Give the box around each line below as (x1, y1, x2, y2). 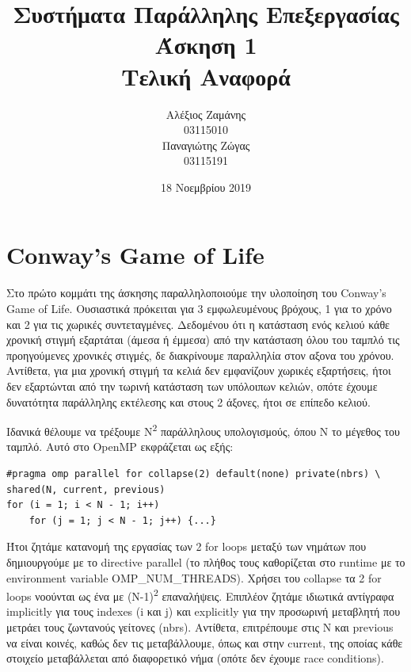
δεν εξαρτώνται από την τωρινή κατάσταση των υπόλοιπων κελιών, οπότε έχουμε (6, 377, 378, 394)
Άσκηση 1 (154, 29, 257, 61)
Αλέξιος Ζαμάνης (166, 105, 246, 122)
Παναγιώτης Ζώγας (162, 136, 250, 153)
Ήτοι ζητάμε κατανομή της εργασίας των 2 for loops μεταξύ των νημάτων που (6, 538, 367, 555)
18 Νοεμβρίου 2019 (160, 178, 252, 195)
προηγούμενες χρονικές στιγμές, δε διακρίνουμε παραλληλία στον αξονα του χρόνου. (6, 346, 394, 363)
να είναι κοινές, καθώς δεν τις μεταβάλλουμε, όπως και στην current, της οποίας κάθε (6, 634, 403, 651)
